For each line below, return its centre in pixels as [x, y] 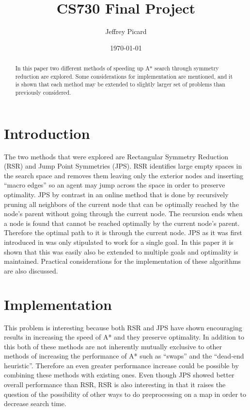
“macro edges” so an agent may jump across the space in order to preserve [115, 185]
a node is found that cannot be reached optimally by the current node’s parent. [122, 223]
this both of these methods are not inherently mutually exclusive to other [113, 346]
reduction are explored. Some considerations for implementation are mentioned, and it [124, 76]
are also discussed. [31, 270]
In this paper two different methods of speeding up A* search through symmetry [117, 68]
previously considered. [43, 93]
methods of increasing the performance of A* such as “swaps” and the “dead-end [124, 356]
